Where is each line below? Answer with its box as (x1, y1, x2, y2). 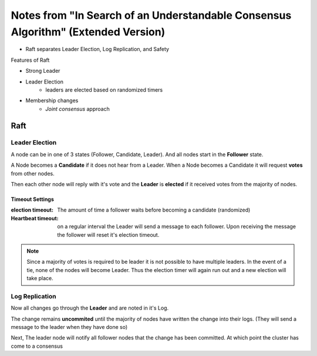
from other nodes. (11, 170, 55, 177)
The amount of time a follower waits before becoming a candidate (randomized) (57, 206, 251, 214)
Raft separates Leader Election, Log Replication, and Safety (25, 46, 170, 53)
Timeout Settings (11, 196, 54, 203)
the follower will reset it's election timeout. (57, 231, 160, 238)
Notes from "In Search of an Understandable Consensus (11, 9, 292, 22)
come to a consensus (11, 342, 63, 350)
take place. (26, 275, 53, 282)
